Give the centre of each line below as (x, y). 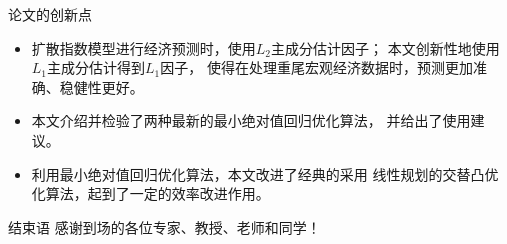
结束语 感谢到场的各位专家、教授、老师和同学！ (164, 226)
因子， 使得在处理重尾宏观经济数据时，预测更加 (316, 67)
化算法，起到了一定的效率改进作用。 (150, 193)
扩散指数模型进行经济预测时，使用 (143, 47)
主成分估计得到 (96, 67)
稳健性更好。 (101, 86)
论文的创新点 (50, 14)
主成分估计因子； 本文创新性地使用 (385, 47)
